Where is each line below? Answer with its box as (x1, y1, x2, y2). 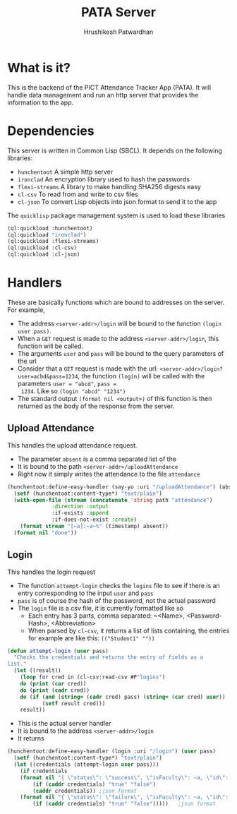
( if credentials (20, 767, 68, 774)
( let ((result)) (13, 667, 61, 674)
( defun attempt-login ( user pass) (7, 647, 109, 654)
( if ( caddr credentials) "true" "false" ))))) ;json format (32, 801, 217, 808)
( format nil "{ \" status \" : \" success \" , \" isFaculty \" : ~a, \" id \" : (20, 774, 229, 781)
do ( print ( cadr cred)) (20, 686, 90, 694)
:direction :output (51, 503, 109, 510)
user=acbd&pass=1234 (17, 373, 78, 380)
